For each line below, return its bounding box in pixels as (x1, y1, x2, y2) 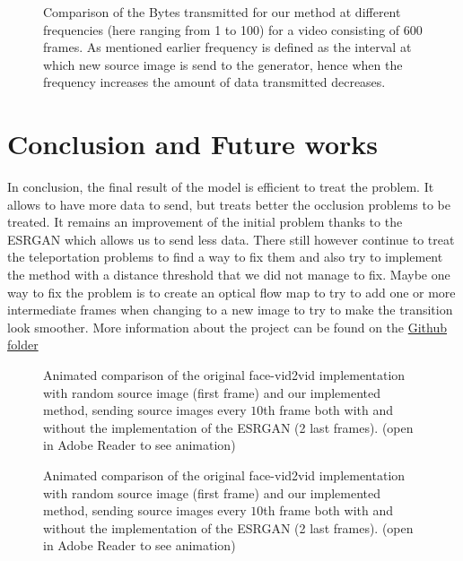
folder (7, 335, 39, 354)
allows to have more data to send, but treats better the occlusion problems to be (7, 194, 451, 213)
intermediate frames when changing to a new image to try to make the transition (7, 300, 453, 319)
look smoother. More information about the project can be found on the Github (7, 317, 448, 336)
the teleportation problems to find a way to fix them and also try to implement (7, 247, 443, 266)
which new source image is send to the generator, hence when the (43, 55, 403, 73)
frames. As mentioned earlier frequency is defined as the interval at (43, 38, 412, 56)
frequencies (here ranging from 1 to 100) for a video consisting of (43, 20, 400, 39)
